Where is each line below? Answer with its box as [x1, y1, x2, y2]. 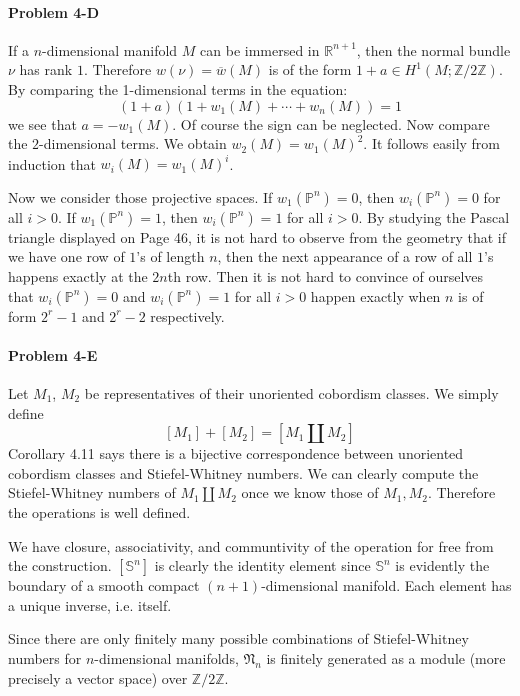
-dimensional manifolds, [94, 647, 239, 668]
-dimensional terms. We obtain [39, 133, 227, 154]
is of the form [268, 59, 352, 80]
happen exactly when [310, 285, 441, 306]
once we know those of [241, 482, 379, 503]
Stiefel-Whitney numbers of [8, 482, 176, 503]
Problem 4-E [8, 344, 98, 365]
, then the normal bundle [356, 39, 511, 60]
